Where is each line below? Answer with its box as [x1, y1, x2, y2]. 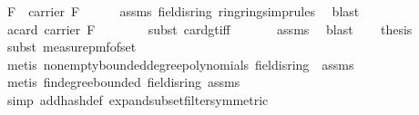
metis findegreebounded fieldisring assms [6, 72, 240, 91]
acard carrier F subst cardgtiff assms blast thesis [6, 19, 413, 38]
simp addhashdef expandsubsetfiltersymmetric [6, 90, 269, 109]
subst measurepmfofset [6, 37, 137, 56]
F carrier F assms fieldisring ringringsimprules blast [6, 2, 360, 20]
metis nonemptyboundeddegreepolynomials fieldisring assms [6, 54, 354, 73]
